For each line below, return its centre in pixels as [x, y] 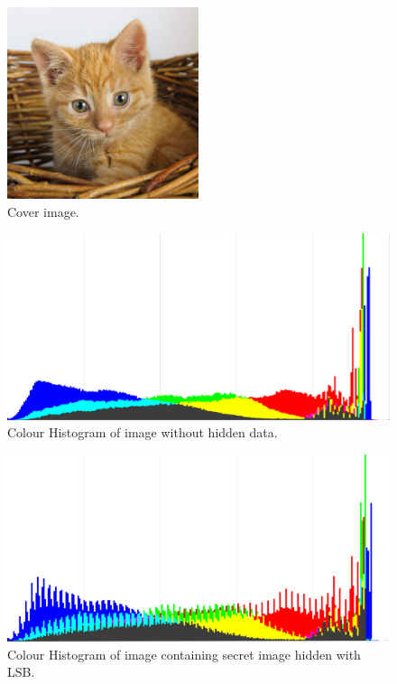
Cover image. [43, 211]
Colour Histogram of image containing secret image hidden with [184, 654]
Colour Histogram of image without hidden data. [143, 432]
